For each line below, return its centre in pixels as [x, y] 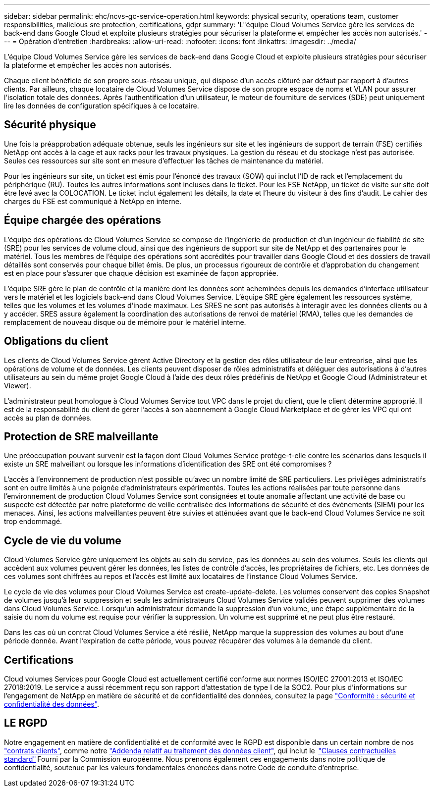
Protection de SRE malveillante [81, 436]
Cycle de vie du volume [63, 540]
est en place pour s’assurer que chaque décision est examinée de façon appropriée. [141, 273]
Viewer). [18, 385]
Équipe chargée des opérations [83, 220]
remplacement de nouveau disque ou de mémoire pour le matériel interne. [125, 322]
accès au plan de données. [48, 418]
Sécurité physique [50, 125]
